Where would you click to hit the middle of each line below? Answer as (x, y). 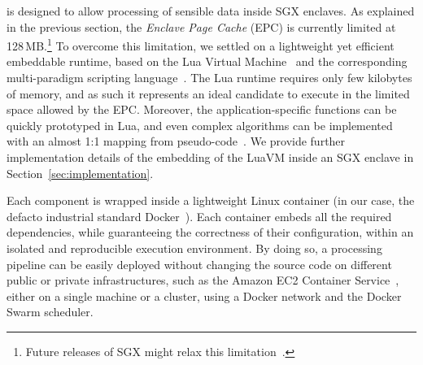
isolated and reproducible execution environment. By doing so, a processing (194, 248)
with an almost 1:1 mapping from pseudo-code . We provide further (176, 141)
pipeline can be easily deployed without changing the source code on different (199, 264)
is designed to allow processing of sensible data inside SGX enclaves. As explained (211, 11)
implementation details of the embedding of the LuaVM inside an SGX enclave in (210, 157)
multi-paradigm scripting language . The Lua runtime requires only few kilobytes (209, 78)
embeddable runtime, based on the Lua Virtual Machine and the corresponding (207, 61)
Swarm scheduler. (50, 312)
